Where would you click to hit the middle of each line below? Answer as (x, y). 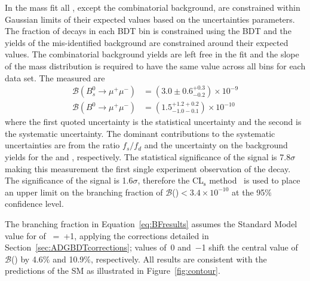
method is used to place (255, 180)
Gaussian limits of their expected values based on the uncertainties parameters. (150, 19)
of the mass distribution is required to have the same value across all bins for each (155, 65)
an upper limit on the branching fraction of (84, 192)
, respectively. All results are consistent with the (179, 259)
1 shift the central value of (250, 247)
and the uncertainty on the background (216, 145)
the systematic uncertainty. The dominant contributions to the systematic (140, 133)
